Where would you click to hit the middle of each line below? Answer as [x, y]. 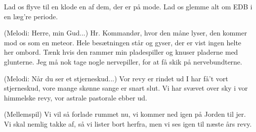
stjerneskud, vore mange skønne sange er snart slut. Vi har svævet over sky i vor [126, 88]
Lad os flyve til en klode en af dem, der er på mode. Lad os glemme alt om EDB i [128, 6]
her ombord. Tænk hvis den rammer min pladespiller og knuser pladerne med [121, 52]
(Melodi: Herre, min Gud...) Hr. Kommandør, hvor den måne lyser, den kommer [126, 33]
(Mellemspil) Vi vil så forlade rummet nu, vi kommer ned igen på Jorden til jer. [125, 114]
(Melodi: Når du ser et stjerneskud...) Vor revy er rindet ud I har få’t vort [116, 78]
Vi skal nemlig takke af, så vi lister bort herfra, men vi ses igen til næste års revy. [128, 123]
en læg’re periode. [31, 16]
